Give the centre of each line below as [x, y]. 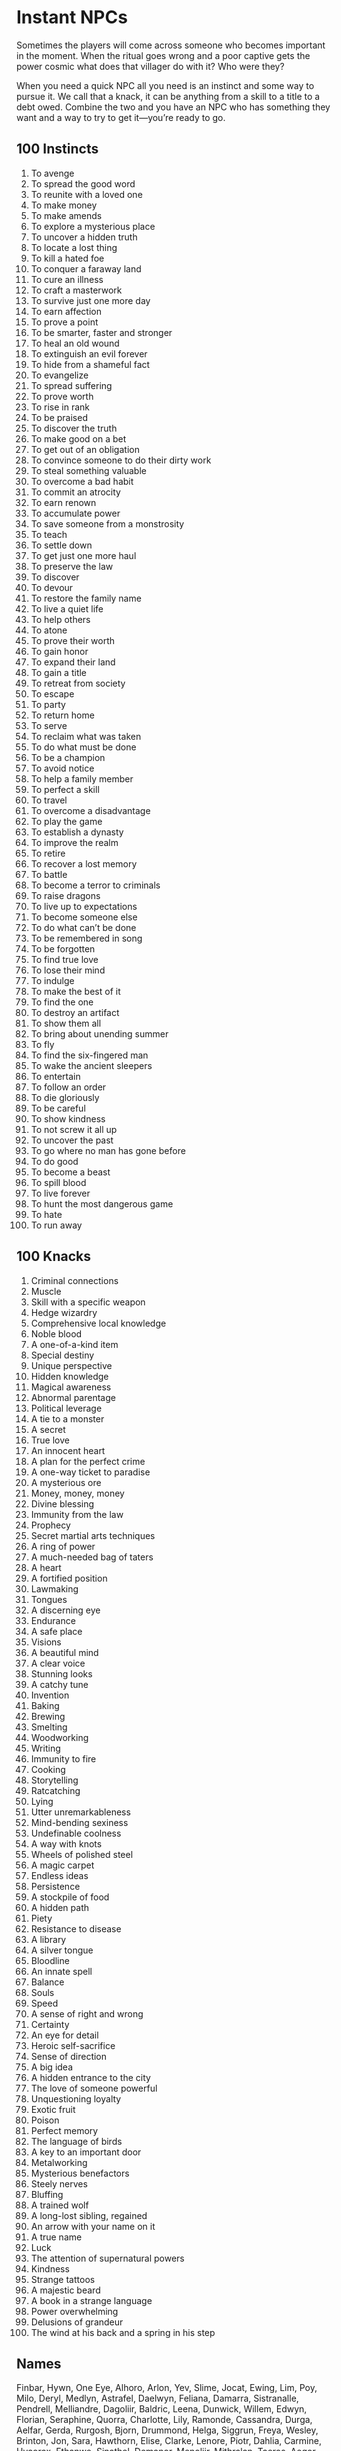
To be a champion [68, 757]
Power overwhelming [74, 2311]
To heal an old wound [75, 343]
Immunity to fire [63, 1758]
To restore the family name [86, 598]
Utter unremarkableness [80, 1812]
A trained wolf [59, 2205]
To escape [52, 693]
